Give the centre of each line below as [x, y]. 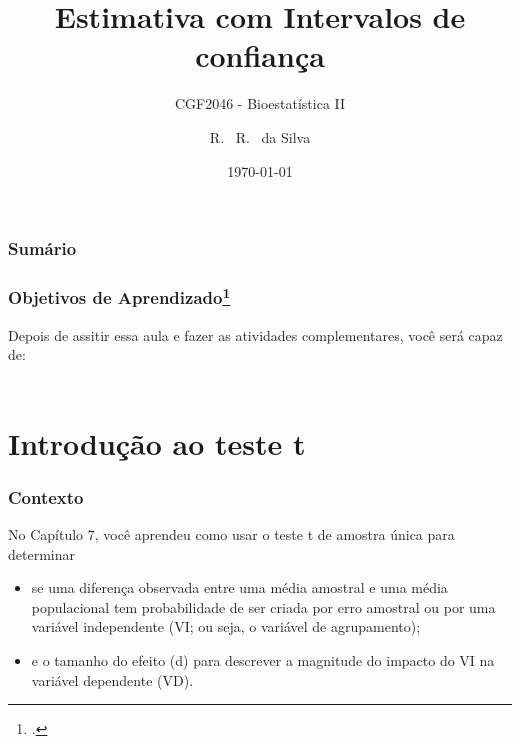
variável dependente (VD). [112, 679]
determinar [41, 553]
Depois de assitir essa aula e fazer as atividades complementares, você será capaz [255, 334]
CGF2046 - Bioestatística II [260, 103]
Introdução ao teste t [157, 442]
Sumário [42, 248]
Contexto [46, 496]
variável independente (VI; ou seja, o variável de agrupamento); [226, 626]
